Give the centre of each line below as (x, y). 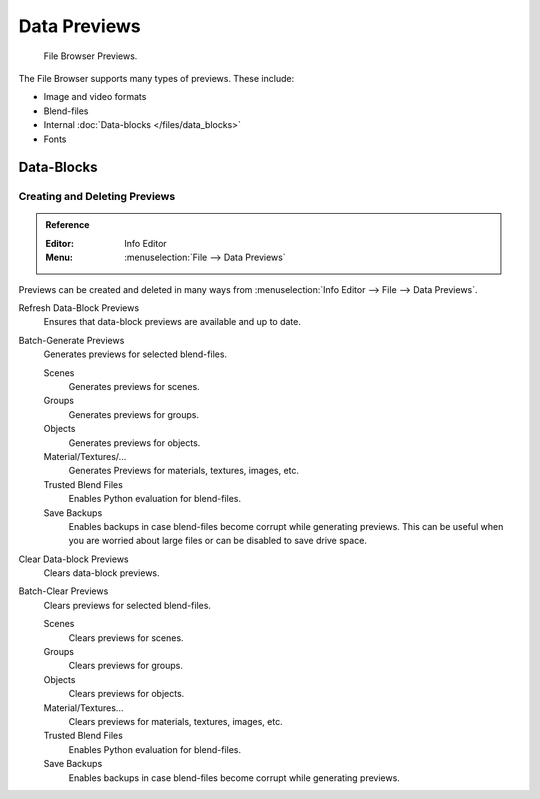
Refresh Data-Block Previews (79, 308)
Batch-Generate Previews (71, 340)
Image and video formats (95, 97)
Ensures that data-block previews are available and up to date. (172, 322)
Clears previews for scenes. (126, 637)
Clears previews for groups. (126, 666)
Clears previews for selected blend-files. (127, 605)
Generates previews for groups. (134, 414)
